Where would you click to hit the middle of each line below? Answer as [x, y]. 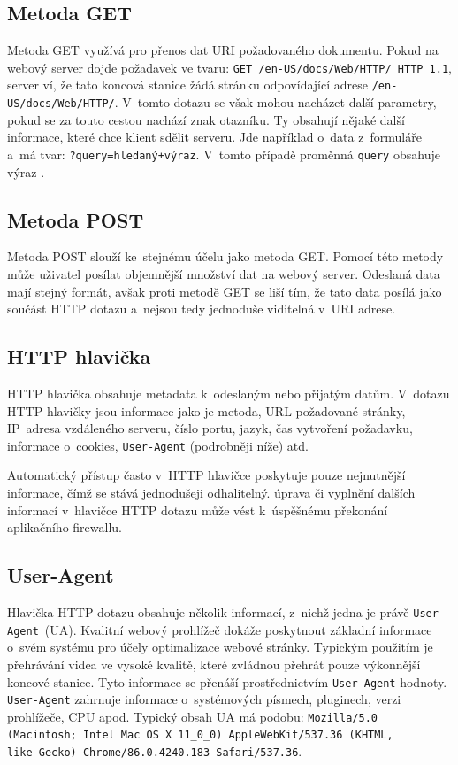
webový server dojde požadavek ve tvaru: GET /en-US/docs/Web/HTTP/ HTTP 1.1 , [229, 67]
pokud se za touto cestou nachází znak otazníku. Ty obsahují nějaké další [206, 119]
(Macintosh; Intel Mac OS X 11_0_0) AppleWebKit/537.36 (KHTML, [200, 735]
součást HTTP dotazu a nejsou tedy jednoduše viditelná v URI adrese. [202, 309]
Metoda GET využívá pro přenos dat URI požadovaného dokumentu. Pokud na [223, 50]
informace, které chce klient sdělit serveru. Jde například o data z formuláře [214, 137]
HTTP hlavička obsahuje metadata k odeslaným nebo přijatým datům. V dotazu [229, 393]
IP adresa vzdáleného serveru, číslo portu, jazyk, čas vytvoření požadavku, [210, 428]
